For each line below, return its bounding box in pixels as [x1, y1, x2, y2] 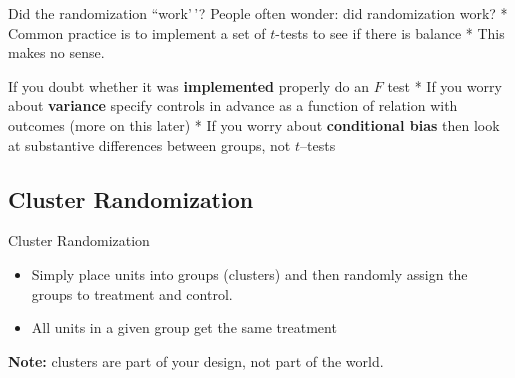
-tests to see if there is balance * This [275, 22, 505, 43]
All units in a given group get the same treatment [31, 317, 337, 338]
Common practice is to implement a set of [8, 22, 266, 43]
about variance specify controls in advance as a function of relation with [8, 95, 458, 116]
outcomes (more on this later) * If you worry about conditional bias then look [8, 114, 500, 135]
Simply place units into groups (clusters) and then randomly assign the [31, 263, 468, 284]
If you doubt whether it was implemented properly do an [8, 75, 370, 96]
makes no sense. [8, 42, 105, 63]
